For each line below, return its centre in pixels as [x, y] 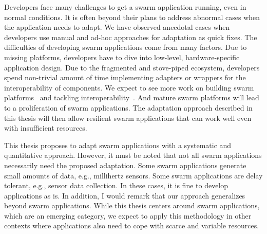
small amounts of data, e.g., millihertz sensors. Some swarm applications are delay [133, 175]
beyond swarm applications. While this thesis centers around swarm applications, [132, 205]
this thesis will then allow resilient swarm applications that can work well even [128, 118]
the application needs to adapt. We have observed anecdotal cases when [117, 27]
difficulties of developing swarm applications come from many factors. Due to [126, 47]
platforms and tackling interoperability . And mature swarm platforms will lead [132, 97]
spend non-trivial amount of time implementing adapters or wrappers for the [125, 77]
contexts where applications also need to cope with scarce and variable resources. [132, 226]
